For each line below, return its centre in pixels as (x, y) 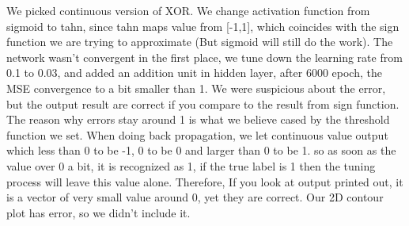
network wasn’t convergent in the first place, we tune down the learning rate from (204, 57)
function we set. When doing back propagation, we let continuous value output (197, 134)
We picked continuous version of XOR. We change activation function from (188, 10)
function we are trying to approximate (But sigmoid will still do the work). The (200, 42)
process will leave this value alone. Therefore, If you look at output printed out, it (205, 181)
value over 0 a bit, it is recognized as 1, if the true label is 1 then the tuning (191, 165)
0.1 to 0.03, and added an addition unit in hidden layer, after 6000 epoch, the (194, 73)
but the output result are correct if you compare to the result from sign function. (203, 103)
